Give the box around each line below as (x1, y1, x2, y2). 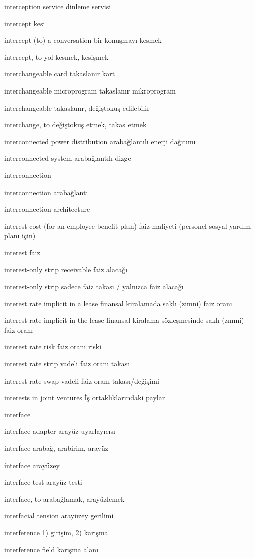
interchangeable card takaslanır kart (4, 68, 115, 79)
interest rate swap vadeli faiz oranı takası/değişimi (4, 375, 159, 386)
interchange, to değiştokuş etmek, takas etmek (4, 119, 147, 130)
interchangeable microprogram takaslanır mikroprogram (4, 85, 176, 96)
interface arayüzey (4, 459, 60, 470)
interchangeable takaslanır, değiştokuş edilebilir (4, 102, 150, 113)
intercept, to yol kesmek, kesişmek (4, 51, 109, 62)
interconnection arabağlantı (4, 187, 88, 197)
